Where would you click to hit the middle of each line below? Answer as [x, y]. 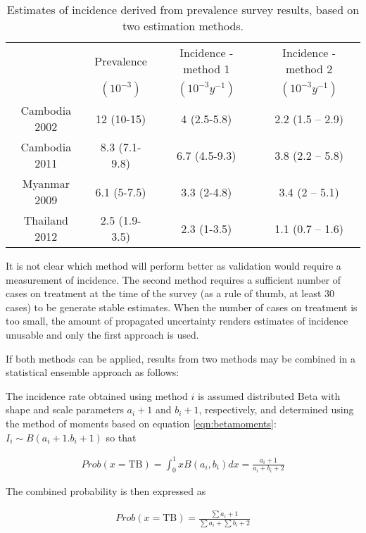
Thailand [46, 220]
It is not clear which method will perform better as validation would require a [173, 265]
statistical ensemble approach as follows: [93, 372]
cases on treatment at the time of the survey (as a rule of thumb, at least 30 [170, 293]
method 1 [207, 69]
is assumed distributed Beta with [269, 395]
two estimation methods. [183, 26]
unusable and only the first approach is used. [102, 334]
